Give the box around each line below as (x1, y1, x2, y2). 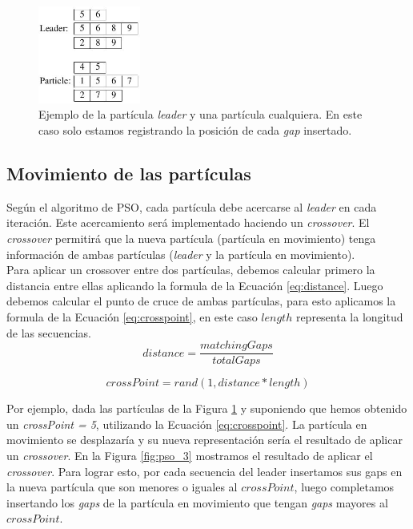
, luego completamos (294, 479, 395, 495)
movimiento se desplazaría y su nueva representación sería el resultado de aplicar (6, 431, 403, 448)
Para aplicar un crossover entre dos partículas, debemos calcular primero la (6, 261, 375, 278)
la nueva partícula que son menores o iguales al (6, 479, 238, 495)
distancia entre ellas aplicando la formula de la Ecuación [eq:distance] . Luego (6, 277, 383, 293)
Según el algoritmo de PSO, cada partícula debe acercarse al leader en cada (6, 198, 377, 215)
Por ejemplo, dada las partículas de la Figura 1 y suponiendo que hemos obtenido (6, 400, 407, 417)
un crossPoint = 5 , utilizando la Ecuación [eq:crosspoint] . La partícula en (6, 415, 367, 432)
